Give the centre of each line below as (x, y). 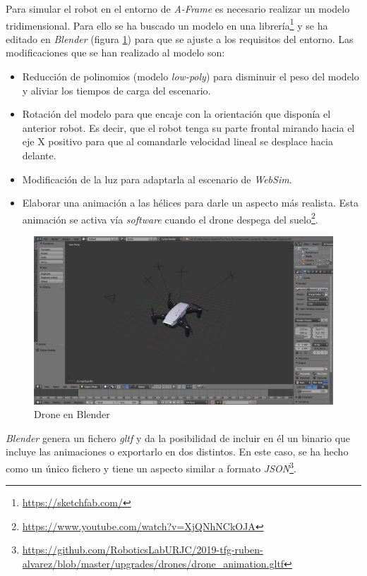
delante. (39, 155)
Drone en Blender (72, 414)
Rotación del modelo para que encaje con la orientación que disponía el (176, 114)
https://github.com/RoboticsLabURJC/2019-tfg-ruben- (143, 550)
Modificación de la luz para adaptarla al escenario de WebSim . (157, 179)
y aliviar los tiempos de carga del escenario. (116, 90)
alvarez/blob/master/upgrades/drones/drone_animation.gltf (153, 563)
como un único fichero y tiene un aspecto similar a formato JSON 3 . (151, 467)
